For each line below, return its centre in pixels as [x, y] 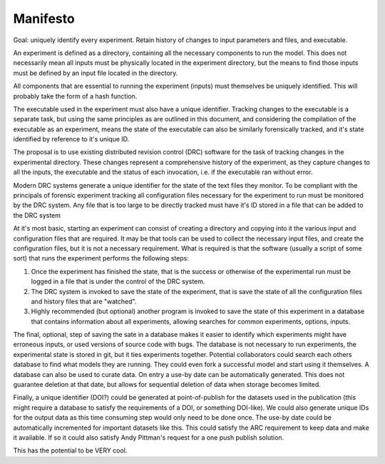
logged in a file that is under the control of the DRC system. [118, 281]
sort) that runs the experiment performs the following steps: [101, 258]
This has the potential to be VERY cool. [70, 450]
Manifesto [44, 19]
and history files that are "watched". [84, 301]
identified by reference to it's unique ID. [71, 139]
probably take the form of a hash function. [75, 96]
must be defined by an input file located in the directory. [96, 73]
